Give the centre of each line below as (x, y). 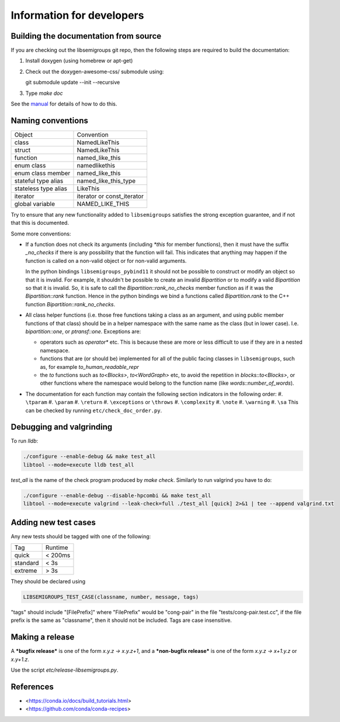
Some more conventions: (41, 234)
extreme (26, 571)
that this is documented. (40, 223)
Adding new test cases (53, 522)
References (32, 687)
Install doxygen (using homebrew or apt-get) (79, 61)
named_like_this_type (106, 180)
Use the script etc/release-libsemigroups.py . (65, 670)
